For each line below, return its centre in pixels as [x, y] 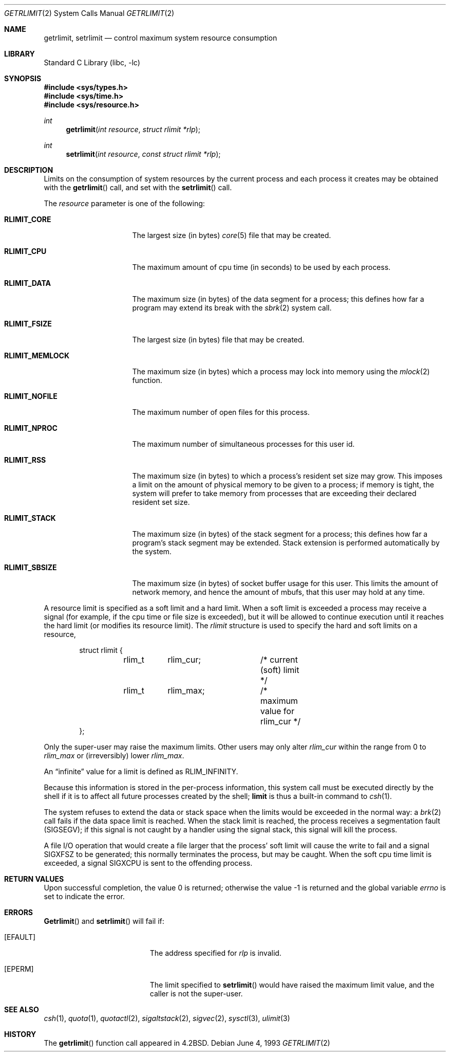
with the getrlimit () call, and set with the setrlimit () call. [138, 187]
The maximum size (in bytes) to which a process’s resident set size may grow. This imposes [287, 476]
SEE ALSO [22, 1009]
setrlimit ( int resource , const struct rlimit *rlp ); [143, 154]
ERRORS [19, 912]
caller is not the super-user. [196, 994]
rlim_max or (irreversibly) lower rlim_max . [114, 755]
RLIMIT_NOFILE [31, 396]
